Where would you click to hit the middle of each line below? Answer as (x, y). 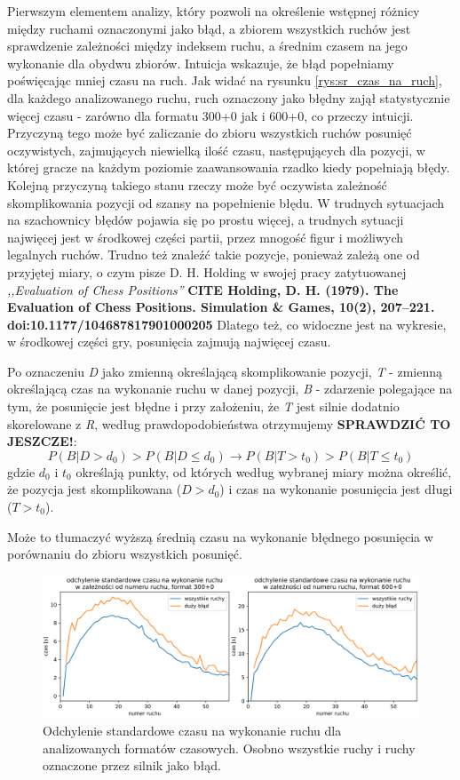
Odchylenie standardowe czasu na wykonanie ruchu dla (192, 731)
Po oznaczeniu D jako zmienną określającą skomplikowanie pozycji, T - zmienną (225, 371)
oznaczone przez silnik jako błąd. (132, 765)
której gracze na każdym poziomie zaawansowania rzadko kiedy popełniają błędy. (229, 167)
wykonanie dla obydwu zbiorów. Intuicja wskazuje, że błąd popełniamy (201, 63)
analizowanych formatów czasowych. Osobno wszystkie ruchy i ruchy (229, 748)
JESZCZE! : (42, 441)
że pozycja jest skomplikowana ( (95, 489)
